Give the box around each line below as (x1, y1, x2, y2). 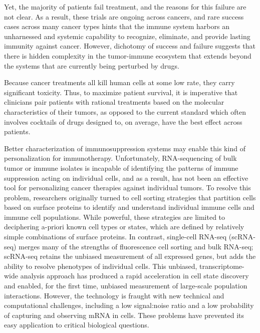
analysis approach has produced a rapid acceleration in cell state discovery (20, 270, 249, 281)
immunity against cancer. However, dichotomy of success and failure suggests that (4, 41, 255, 51)
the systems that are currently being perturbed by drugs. (4, 60, 179, 71)
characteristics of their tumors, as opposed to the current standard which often (4, 106, 246, 117)
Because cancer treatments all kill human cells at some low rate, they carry (4, 77, 235, 88)
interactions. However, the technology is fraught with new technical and (4, 290, 224, 300)
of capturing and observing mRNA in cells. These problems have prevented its (4, 309, 244, 320)
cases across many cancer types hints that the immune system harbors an (4, 21, 229, 32)
